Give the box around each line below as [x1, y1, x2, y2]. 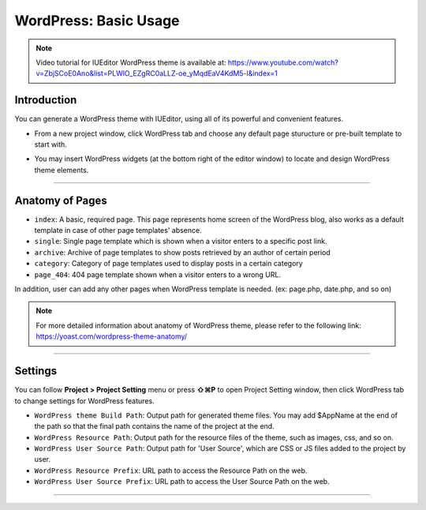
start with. [34, 140, 67, 149]
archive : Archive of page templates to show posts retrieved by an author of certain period [34, 247, 331, 257]
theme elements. [34, 165, 89, 174]
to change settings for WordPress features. [14, 396, 155, 406]
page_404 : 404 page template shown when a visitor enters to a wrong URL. [34, 269, 282, 279]
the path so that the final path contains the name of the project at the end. [34, 422, 275, 431]
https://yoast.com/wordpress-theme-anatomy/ [35, 332, 188, 341]
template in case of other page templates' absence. [34, 226, 202, 235]
